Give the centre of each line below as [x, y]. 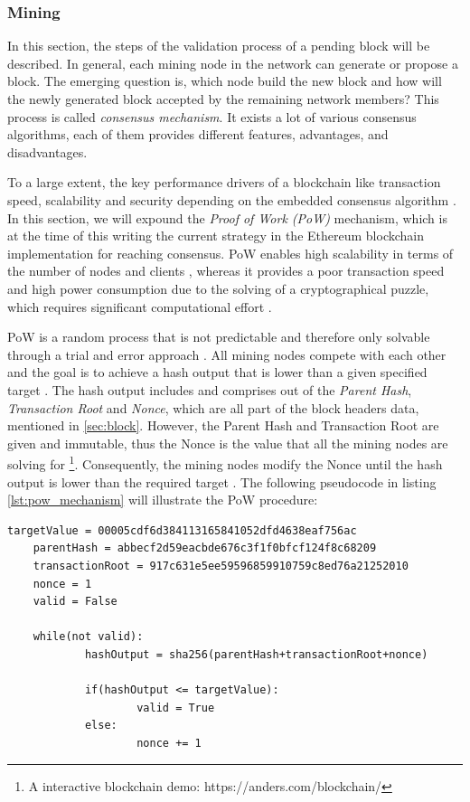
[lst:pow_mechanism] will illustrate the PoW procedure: [163, 500]
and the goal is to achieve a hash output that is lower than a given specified [217, 372]
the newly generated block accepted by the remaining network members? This [223, 99]
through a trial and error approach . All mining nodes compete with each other [227, 354]
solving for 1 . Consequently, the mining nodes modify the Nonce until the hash [225, 462]
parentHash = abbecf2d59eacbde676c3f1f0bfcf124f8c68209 [205, 548]
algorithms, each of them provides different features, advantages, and [198, 134]
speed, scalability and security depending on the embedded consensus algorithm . [232, 199]
